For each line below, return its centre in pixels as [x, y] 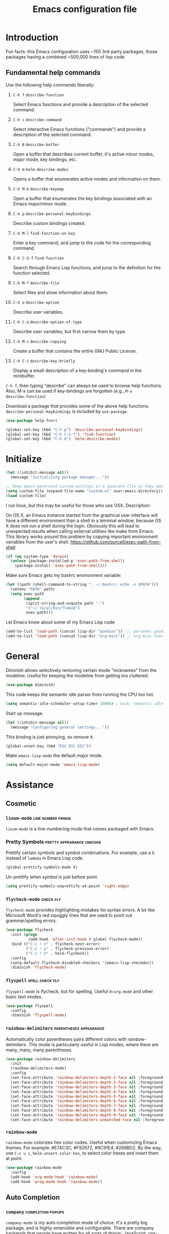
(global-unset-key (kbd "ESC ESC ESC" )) [49, 746]
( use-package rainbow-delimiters [41, 1059]
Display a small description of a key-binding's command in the [77, 370]
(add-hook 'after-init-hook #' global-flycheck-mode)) [85, 940]
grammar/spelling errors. [31, 921]
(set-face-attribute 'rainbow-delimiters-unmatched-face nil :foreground [89, 1120]
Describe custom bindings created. [49, 223]
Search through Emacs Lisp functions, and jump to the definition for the [87, 267]
